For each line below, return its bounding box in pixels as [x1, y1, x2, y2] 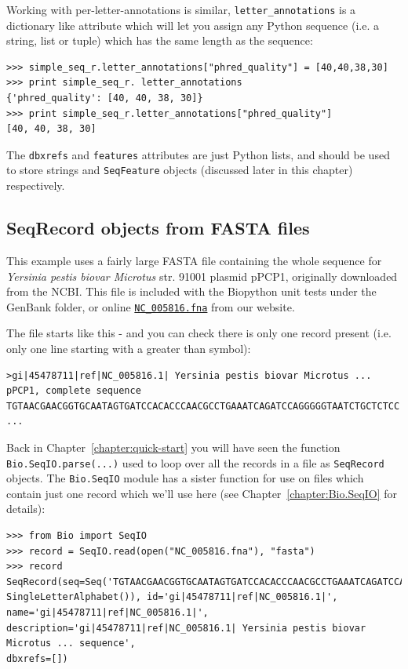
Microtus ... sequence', [6, 638, 136, 649]
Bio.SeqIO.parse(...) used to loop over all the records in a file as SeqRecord [6, 454, 384, 471]
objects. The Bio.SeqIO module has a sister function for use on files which [6, 470, 364, 486]
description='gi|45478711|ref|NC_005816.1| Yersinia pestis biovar [6, 622, 366, 634]
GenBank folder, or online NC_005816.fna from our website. [6, 298, 295, 315]
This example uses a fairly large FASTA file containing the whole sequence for [6, 252, 382, 268]
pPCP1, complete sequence [6, 385, 141, 397]
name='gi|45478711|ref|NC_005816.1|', [6, 606, 209, 618]
